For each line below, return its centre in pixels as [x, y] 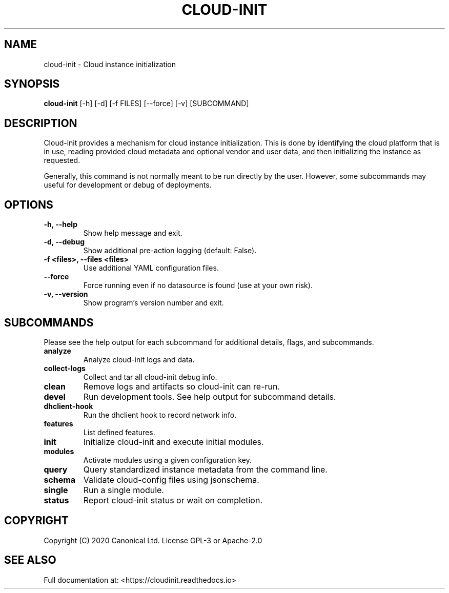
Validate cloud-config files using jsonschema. [171, 479]
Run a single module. [124, 490]
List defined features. [119, 432]
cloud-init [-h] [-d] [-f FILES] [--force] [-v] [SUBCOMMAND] [146, 104]
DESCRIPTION [41, 123]
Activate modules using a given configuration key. [167, 460]
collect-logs [65, 368]
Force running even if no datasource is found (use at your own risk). [198, 285]
